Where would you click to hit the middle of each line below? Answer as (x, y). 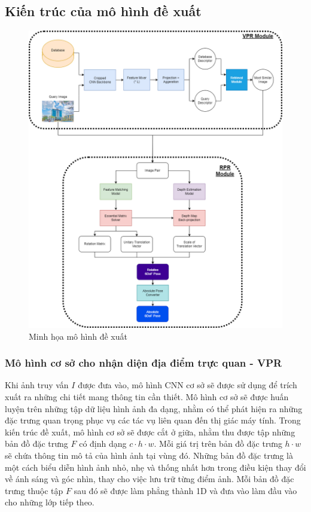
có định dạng (103, 444)
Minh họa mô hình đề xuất (78, 336)
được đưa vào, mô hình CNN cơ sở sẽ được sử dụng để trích (187, 385)
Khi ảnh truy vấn (37, 385)
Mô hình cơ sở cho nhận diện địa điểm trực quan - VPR (144, 363)
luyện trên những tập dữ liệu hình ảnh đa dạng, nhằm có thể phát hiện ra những (154, 408)
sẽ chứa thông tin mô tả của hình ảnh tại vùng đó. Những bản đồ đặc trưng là (149, 455)
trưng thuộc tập (34, 490)
